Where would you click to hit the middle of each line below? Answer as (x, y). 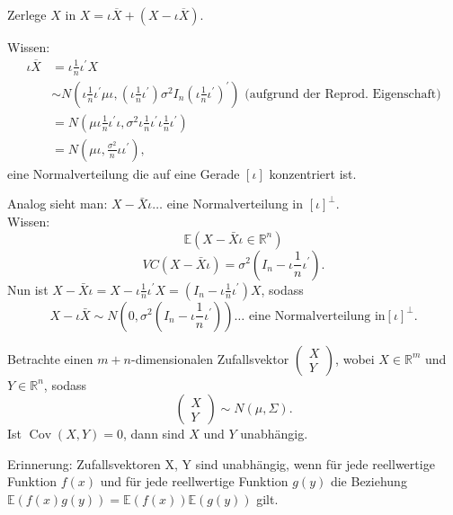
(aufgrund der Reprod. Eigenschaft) (343, 94)
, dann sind (154, 434)
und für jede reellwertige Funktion (194, 481)
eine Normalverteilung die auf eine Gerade (124, 173)
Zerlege (27, 14)
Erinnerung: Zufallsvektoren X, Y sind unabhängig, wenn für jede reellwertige (221, 463)
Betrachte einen (50, 358)
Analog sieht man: (58, 204)
